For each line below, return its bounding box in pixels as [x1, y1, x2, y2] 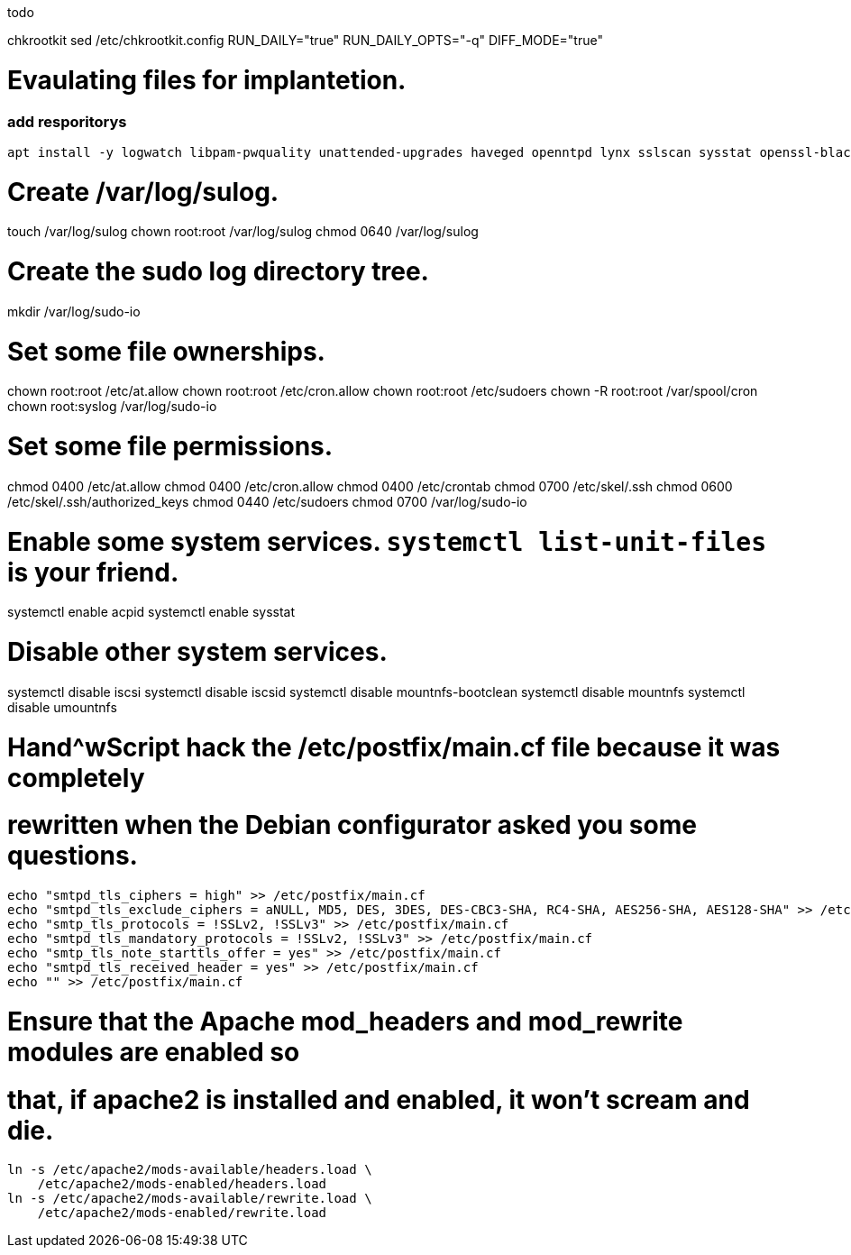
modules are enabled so [7, 1036, 300, 1067]
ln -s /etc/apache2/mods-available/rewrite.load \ [7, 1191, 372, 1206]
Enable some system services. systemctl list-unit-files [7, 526, 766, 557]
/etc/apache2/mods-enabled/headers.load [37, 1177, 327, 1192]
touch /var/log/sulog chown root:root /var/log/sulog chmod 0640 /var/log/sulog [7, 224, 479, 240]
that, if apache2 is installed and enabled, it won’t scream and [7, 1084, 750, 1115]
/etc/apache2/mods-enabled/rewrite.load [37, 1205, 327, 1221]
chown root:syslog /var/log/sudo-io [7, 398, 217, 415]
